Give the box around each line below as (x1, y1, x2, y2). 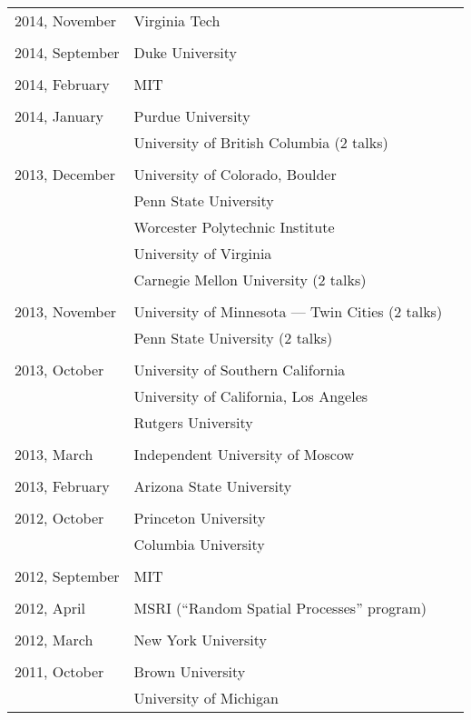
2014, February (15, 74, 110, 95)
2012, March (15, 629, 93, 650)
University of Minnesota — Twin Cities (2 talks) (133, 301, 443, 322)
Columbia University (133, 534, 265, 555)
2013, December (15, 164, 115, 185)
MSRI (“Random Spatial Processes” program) (133, 597, 427, 618)
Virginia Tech (133, 10, 221, 31)
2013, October (15, 359, 104, 380)
